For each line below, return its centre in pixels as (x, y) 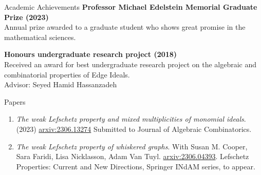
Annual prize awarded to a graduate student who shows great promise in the (125, 27)
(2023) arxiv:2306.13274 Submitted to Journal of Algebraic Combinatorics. (134, 129)
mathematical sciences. (40, 37)
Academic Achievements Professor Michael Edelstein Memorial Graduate (131, 7)
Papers (15, 101)
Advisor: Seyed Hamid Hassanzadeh (61, 84)
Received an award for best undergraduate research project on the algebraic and (130, 64)
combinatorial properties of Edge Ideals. (67, 74)
